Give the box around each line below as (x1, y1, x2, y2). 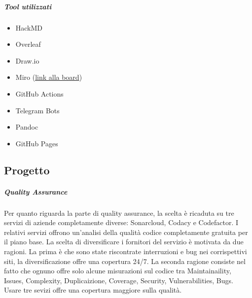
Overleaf (15, 39, 41, 49)
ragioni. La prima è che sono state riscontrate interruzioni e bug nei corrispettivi (4, 246, 247, 257)
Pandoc (15, 122, 38, 132)
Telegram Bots (15, 105, 60, 115)
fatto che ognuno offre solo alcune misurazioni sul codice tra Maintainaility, (4, 265, 231, 276)
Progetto (4, 162, 50, 177)
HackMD (15, 22, 43, 33)
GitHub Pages (15, 138, 58, 148)
